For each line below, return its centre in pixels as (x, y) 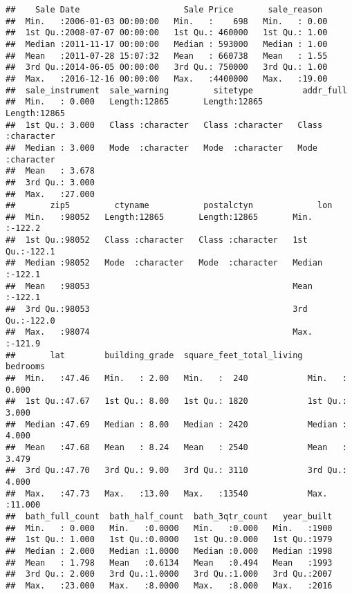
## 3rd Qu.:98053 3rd (157, 309)
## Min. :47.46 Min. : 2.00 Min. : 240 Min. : (176, 378)
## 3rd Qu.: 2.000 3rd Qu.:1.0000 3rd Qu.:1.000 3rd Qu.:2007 (169, 574)
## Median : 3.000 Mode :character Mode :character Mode (162, 148)
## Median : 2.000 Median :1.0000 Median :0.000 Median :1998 (169, 551)
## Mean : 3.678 (50, 171)
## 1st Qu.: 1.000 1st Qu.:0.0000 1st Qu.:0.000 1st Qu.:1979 (169, 540)
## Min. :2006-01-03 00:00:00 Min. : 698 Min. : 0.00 (167, 21)
